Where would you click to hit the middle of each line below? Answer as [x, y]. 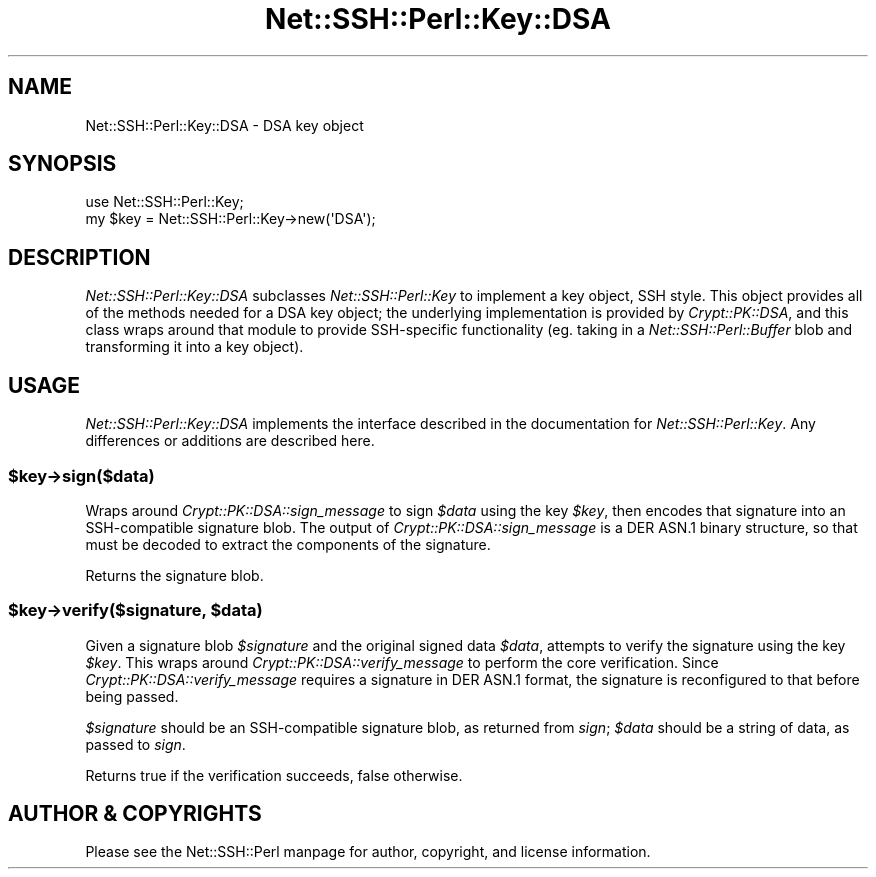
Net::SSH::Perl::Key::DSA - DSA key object [224, 125]
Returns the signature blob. [174, 575]
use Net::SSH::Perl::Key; [164, 202]
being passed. [132, 696]
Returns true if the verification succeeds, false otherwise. [274, 775]
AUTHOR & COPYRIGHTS [135, 814]
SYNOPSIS [62, 164]
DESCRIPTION [79, 257]
